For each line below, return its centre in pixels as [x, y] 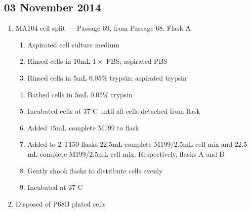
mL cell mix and [208, 144]
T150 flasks [81, 144]
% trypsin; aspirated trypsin [144, 77]
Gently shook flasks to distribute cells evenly [95, 170]
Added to [42, 144]
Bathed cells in [50, 94]
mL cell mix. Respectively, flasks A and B [161, 153]
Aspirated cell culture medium [73, 44]
